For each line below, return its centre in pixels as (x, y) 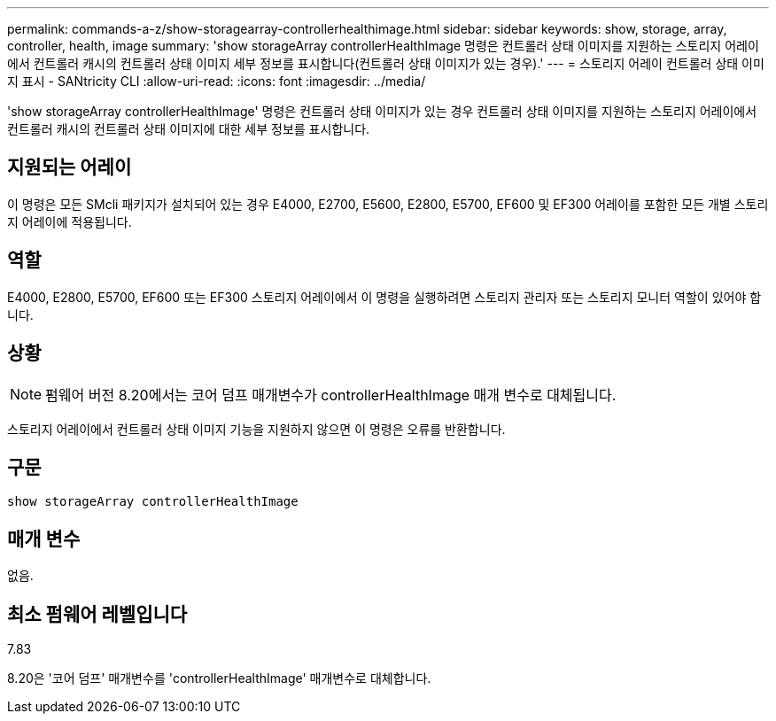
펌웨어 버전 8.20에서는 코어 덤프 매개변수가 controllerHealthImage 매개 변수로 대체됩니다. (331, 395)
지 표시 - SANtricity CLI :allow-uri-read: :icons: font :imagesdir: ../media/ (217, 81)
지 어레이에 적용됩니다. (70, 221)
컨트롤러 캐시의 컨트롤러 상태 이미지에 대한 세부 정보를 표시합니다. (189, 129)
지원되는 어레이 (70, 167)
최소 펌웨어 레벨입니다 (97, 614)
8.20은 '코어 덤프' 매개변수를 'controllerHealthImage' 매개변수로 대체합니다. (219, 678)
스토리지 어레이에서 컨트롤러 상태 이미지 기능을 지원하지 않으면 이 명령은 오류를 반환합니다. (256, 429)
